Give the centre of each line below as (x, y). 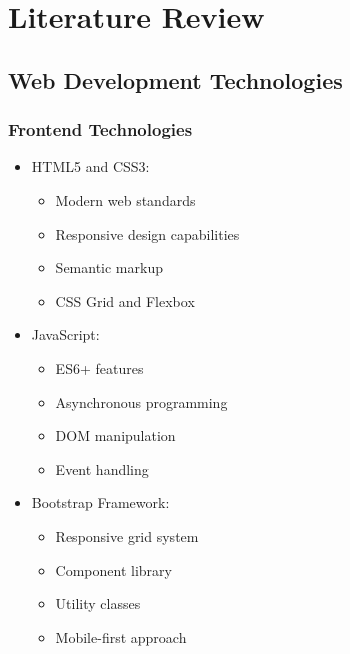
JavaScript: (65, 334)
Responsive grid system (127, 535)
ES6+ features (99, 367)
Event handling (102, 468)
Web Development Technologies (175, 79)
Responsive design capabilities (147, 233)
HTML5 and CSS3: (90, 166)
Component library (113, 569)
